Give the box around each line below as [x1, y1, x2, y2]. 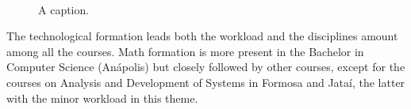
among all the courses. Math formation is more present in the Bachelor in [6, 43, 364, 59]
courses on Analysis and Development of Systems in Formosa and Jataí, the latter [6, 73, 405, 90]
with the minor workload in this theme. [6, 89, 198, 106]
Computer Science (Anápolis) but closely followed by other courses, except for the [6, 58, 405, 75]
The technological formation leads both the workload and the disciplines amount [6, 28, 398, 44]
